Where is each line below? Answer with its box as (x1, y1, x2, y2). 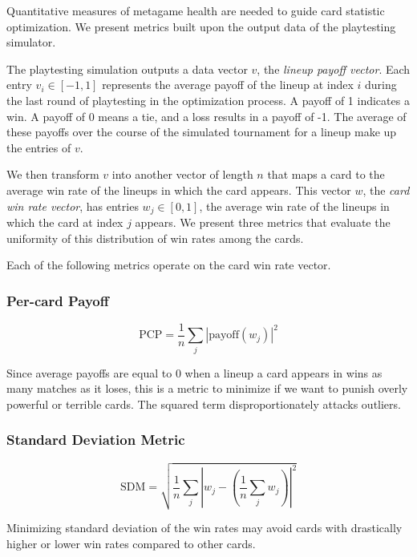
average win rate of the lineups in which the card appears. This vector (6, 181, 351, 198)
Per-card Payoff (6, 290, 109, 310)
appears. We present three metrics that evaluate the (135, 213, 391, 230)
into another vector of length (111, 166, 253, 183)
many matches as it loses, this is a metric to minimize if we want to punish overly (6, 380, 408, 397)
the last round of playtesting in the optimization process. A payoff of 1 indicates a (6, 91, 410, 108)
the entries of (6, 139, 71, 155)
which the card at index (6, 213, 123, 230)
